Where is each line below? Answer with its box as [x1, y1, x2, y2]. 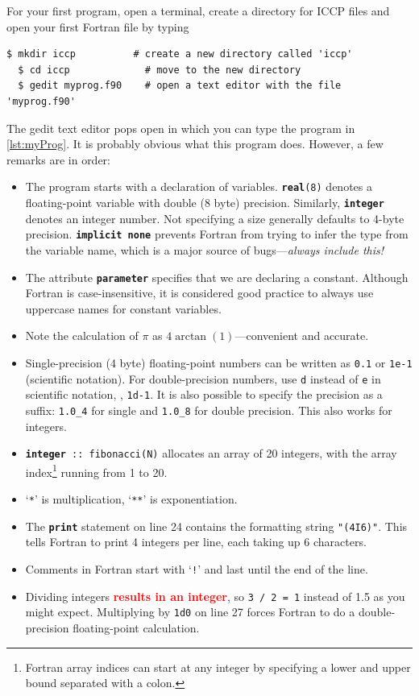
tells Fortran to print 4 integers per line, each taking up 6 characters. [25, 533, 367, 550]
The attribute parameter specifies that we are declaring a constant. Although [25, 268, 409, 285]
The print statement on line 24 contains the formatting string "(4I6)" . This [25, 517, 408, 534]
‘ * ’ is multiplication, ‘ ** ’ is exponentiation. [25, 491, 238, 507]
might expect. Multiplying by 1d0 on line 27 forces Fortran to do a [25, 603, 355, 620]
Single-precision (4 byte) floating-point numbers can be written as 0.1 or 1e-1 [25, 354, 413, 371]
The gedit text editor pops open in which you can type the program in [6, 119, 355, 136]
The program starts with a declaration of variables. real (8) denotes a [25, 178, 372, 195]
